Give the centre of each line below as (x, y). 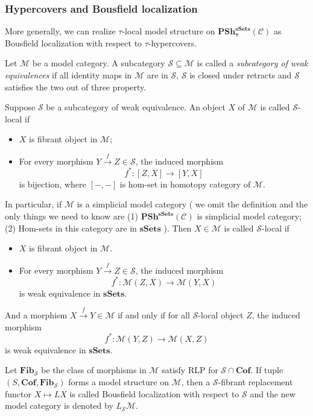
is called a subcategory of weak (252, 63)
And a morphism (36, 315)
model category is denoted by (59, 405)
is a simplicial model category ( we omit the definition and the (192, 204)
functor (18, 393)
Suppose (20, 107)
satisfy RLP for (190, 370)
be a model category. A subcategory (99, 63)
